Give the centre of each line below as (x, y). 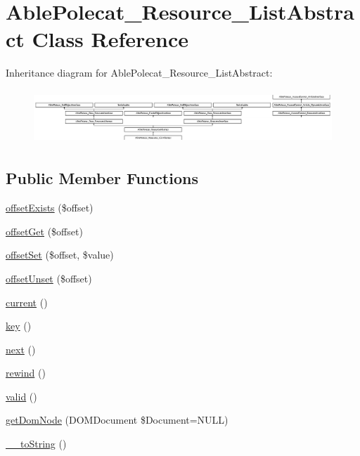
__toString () (36, 444)
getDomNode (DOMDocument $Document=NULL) (117, 420)
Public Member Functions (102, 178)
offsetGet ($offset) (44, 231)
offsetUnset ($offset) (49, 278)
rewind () (26, 373)
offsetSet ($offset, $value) (60, 255)
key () (19, 326)
